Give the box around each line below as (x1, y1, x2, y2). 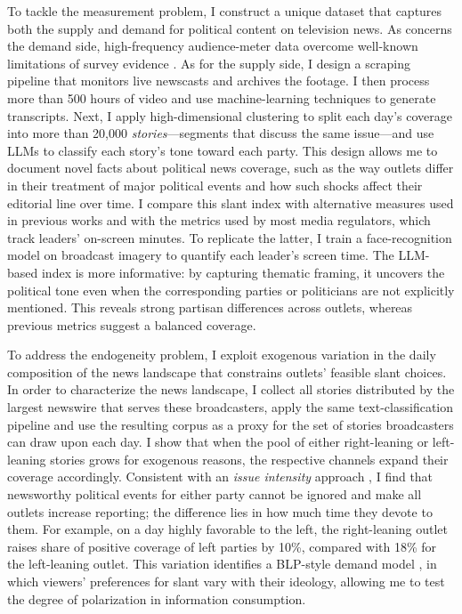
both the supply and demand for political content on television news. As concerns (7, 19, 452, 37)
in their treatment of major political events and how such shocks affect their (7, 175, 423, 194)
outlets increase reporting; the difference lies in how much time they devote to (7, 502, 433, 521)
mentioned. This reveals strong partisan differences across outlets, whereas (7, 298, 413, 317)
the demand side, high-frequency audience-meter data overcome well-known (7, 36, 418, 55)
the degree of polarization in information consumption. (7, 589, 306, 608)
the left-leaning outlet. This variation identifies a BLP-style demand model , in (7, 554, 437, 573)
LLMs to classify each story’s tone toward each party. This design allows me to (7, 141, 438, 159)
